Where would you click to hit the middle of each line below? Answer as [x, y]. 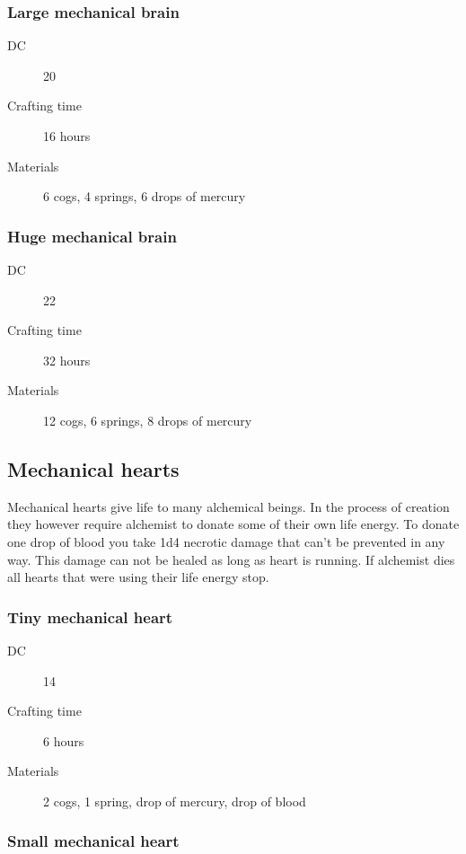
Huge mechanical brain [92, 236]
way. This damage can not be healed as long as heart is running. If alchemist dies [231, 559]
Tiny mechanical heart [90, 616]
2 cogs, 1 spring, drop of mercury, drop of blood [175, 801]
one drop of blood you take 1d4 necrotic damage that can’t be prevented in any [226, 541]
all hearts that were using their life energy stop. [138, 577]
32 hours [67, 360]
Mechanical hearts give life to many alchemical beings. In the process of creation [229, 506]
